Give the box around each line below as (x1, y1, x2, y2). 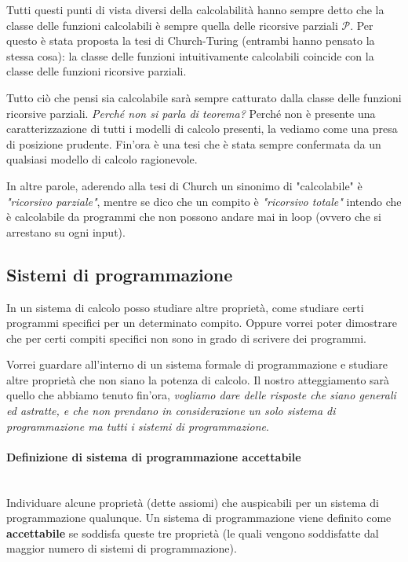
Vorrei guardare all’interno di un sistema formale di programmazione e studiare (6, 356, 388, 373)
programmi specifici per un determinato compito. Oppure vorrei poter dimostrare (6, 314, 397, 331)
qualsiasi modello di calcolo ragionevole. (6, 151, 198, 167)
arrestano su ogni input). (6, 223, 126, 240)
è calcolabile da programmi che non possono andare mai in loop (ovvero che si (6, 208, 381, 225)
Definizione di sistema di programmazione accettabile (6, 448, 301, 465)
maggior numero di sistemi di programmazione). (6, 540, 237, 556)
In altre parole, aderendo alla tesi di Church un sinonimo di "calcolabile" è (6, 177, 362, 193)
